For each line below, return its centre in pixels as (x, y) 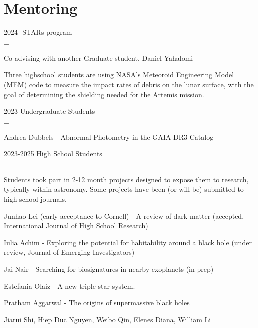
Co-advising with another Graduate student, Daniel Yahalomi (99, 58)
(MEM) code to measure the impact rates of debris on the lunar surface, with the (129, 84)
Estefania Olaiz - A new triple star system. (70, 286)
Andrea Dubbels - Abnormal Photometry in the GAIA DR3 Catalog (109, 137)
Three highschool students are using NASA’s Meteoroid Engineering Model (119, 75)
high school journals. (35, 199)
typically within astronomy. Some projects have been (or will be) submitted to (124, 189)
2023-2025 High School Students (53, 154)
